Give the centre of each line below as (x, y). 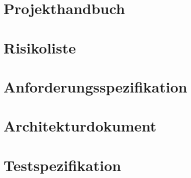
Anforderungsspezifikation (95, 86)
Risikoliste (40, 47)
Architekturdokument (80, 126)
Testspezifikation (62, 165)
